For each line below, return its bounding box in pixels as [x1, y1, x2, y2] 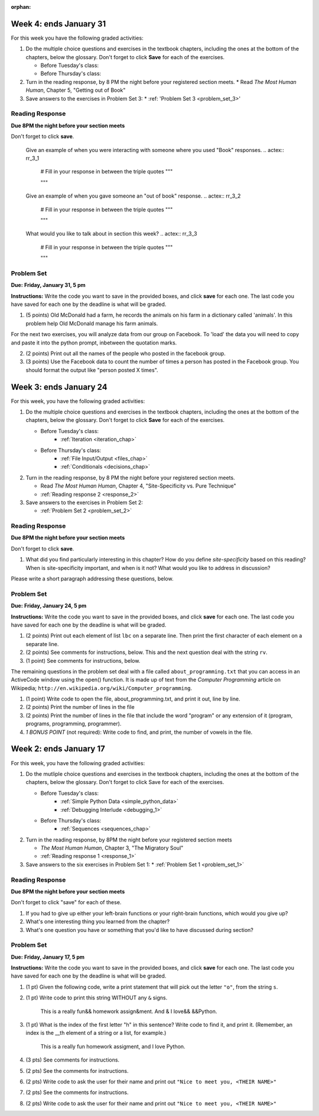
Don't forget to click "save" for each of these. [11, 899, 122, 906]
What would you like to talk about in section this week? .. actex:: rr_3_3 [25, 230, 197, 237]
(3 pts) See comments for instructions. [25, 1056, 120, 1063]
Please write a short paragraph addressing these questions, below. [11, 575, 174, 582]
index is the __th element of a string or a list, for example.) [25, 1030, 167, 1037]
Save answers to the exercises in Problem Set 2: [25, 499, 143, 506]
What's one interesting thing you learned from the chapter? [25, 918, 170, 925]
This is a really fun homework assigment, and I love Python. [40, 1043, 185, 1050]
